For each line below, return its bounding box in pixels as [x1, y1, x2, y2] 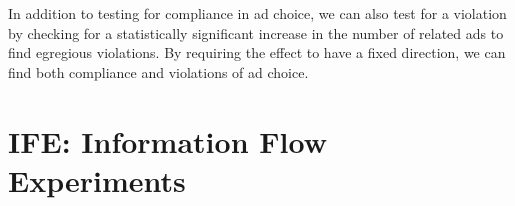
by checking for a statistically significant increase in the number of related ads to [8, 22, 504, 43]
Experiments [8, 159, 186, 200]
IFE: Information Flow [8, 120, 327, 161]
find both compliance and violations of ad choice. [8, 61, 309, 82]
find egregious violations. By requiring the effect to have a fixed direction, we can [8, 42, 506, 63]
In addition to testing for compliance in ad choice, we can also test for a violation [8, 3, 507, 23]
